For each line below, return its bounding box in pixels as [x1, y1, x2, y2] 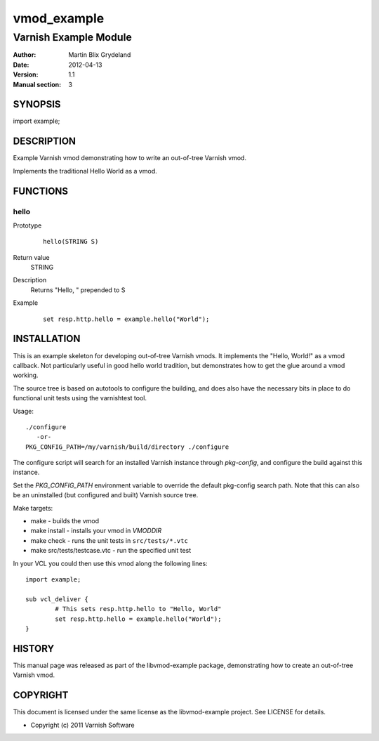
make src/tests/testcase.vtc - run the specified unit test [30, 546, 192, 555]
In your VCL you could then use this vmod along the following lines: [13, 559, 208, 568]
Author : [13, 51, 36, 59]
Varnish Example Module [13, 31, 133, 44]
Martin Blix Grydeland [68, 51, 131, 59]
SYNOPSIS [13, 98, 61, 110]
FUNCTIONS [13, 185, 69, 197]
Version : [13, 70, 39, 79]
